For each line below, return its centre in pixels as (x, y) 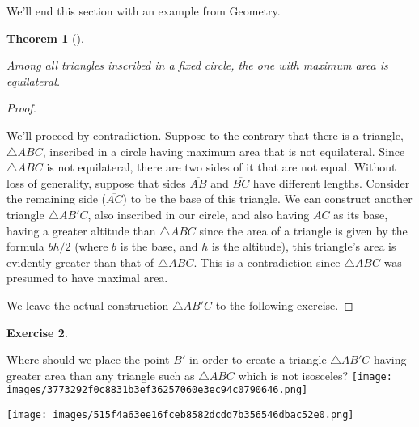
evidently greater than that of (80, 262)
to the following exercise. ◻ (284, 304)
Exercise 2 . (37, 332)
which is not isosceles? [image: (315, 375)
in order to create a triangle (258, 359)
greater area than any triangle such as (101, 375)
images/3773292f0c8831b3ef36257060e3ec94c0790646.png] (157, 390)
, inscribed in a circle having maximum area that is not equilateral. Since (224, 151)
